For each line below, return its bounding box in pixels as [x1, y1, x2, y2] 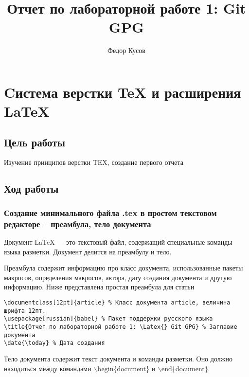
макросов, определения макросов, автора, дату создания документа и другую [4, 272, 232, 282]
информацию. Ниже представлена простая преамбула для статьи [4, 282, 195, 292]
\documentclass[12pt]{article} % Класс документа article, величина [4, 299, 231, 306]
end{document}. [161, 363, 210, 373]
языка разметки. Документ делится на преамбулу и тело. [4, 246, 172, 256]
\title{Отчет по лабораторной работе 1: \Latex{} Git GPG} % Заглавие [4, 323, 237, 330]
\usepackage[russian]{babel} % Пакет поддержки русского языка [4, 315, 213, 323]
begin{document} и [97, 363, 156, 373]
